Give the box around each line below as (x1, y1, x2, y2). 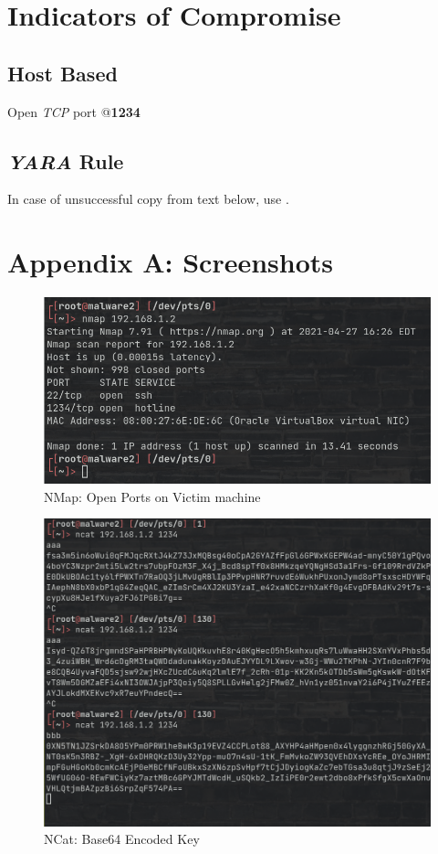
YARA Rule (7, 146, 124, 175)
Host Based (7, 59, 118, 87)
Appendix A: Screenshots (7, 243, 334, 281)
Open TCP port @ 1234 (7, 101, 141, 121)
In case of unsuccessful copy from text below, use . (7, 189, 289, 208)
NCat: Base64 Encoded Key (44, 829, 200, 849)
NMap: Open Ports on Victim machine (44, 486, 261, 506)
